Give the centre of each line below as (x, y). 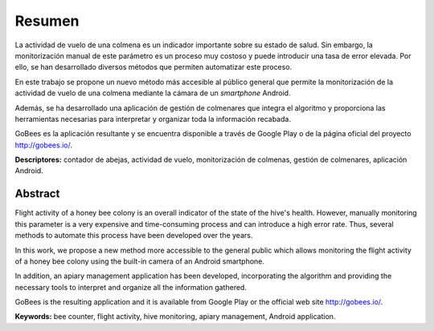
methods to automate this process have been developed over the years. (134, 236)
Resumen (47, 21)
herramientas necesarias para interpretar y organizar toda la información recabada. (153, 119)
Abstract (37, 194)
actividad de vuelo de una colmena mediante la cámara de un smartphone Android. (153, 93)
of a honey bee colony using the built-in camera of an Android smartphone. (140, 261)
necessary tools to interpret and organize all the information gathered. (131, 287)
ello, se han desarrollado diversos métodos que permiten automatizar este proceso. (154, 67)
